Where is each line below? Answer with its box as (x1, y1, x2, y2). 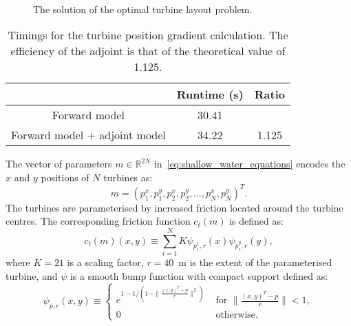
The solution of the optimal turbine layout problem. (33, 1, 253, 16)
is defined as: (229, 214, 284, 228)
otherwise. (215, 310, 258, 320)
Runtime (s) (176, 86, 244, 103)
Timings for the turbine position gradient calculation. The (8, 27, 288, 43)
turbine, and (6, 268, 58, 283)
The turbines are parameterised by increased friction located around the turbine (6, 200, 343, 214)
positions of (41, 170, 89, 184)
